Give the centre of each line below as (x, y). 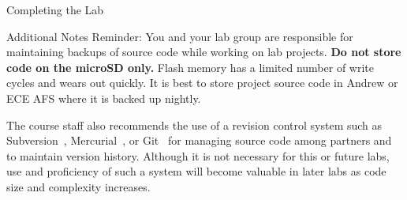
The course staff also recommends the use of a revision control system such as (194, 125)
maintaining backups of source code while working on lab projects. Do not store (204, 52)
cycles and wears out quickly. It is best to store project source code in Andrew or (202, 83)
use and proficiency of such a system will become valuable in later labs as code (196, 171)
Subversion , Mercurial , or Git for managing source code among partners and (199, 140)
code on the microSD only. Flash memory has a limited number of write (190, 67)
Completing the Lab (55, 9)
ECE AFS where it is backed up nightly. (104, 98)
